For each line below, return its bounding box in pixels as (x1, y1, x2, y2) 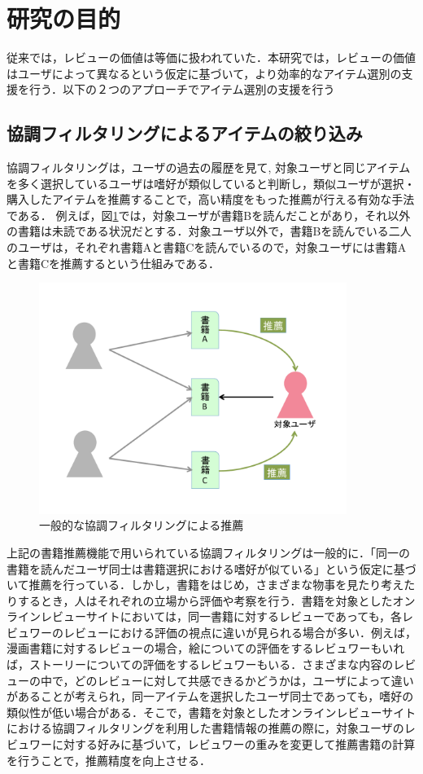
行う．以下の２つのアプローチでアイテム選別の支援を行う (28, 81, 335, 98)
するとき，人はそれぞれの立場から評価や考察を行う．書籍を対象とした (17, 591, 393, 609)
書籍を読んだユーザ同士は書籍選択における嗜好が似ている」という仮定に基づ (7, 560, 416, 577)
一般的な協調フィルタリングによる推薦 (39, 517, 244, 534)
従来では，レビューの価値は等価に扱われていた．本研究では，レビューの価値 (7, 49, 416, 66)
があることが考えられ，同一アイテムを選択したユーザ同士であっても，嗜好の (7, 688, 414, 705)
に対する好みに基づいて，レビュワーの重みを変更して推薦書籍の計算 (51, 736, 416, 753)
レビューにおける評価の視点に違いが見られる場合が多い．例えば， (63, 623, 416, 640)
